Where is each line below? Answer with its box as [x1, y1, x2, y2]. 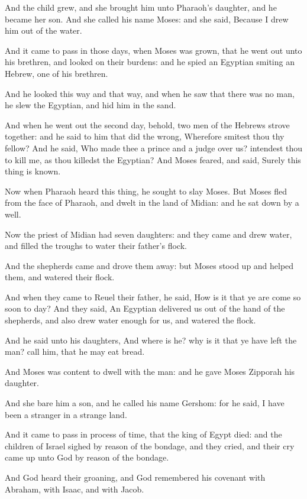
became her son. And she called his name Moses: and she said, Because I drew [5, 12, 289, 25]
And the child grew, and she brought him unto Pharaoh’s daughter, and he [5, 1, 277, 13]
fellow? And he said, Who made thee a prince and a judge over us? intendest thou [5, 141, 303, 154]
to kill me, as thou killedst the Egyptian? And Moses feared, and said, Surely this [5, 153, 301, 166]
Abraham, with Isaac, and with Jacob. [5, 482, 144, 495]
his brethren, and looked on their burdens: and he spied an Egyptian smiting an [5, 56, 295, 68]
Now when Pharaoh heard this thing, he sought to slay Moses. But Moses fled [5, 184, 287, 197]
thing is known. [5, 165, 61, 177]
